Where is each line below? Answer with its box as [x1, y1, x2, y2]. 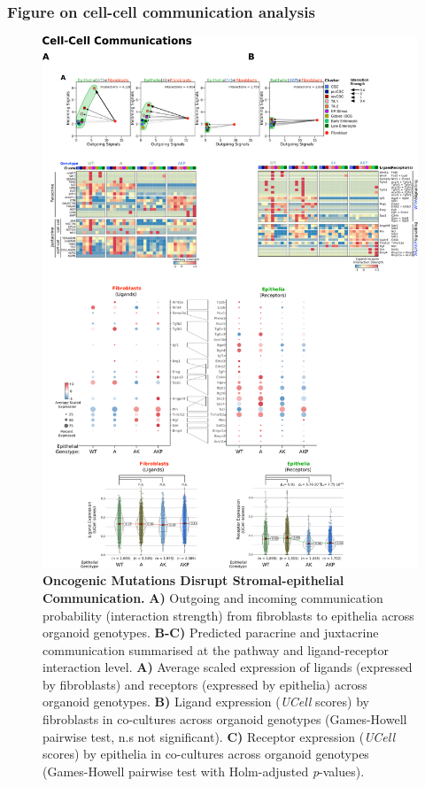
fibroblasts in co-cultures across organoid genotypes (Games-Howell [42, 710, 407, 729]
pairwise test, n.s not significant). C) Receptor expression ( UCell [42, 727, 395, 745]
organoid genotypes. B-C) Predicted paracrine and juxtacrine [42, 623, 379, 642]
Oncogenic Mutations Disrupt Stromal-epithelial [42, 571, 344, 590]
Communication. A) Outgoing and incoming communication [42, 588, 383, 606]
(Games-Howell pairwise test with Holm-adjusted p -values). [42, 761, 365, 780]
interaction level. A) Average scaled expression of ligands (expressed [42, 658, 413, 676]
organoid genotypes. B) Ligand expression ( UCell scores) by [42, 692, 369, 711]
